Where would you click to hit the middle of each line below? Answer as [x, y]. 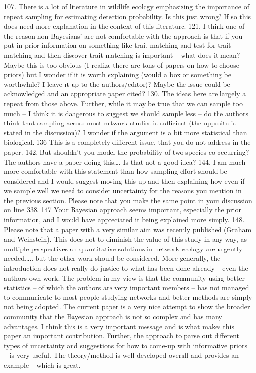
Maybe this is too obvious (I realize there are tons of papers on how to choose [122, 64]
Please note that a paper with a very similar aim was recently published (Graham [128, 229]
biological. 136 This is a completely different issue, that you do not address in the [127, 142]
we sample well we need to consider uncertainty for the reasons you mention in [123, 190]
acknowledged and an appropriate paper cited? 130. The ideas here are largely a [125, 94]
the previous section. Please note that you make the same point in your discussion [128, 200]
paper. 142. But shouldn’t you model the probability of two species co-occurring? [127, 151]
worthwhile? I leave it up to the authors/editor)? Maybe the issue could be [117, 84]
